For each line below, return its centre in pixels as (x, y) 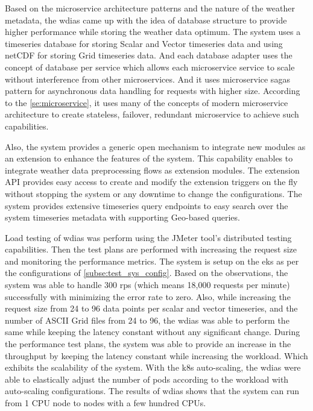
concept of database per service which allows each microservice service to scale (150, 67)
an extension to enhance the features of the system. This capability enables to (149, 158)
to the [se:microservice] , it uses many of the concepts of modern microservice (147, 102)
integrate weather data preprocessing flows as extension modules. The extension (152, 170)
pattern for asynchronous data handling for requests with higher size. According (153, 91)
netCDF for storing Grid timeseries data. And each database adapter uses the (149, 55)
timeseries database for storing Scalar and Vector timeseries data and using (144, 43)
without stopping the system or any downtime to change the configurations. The (153, 193)
